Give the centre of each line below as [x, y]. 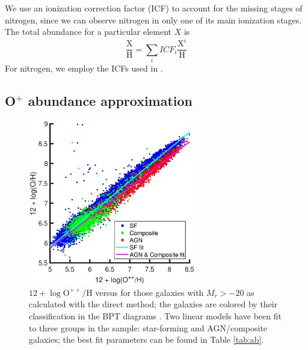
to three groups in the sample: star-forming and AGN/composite [148, 327]
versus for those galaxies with [149, 292]
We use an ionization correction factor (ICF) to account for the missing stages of [154, 8]
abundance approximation [110, 101]
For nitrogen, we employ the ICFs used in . [84, 68]
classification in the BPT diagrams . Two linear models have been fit [155, 316]
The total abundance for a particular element [88, 32]
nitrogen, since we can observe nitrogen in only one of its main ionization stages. [153, 20]
